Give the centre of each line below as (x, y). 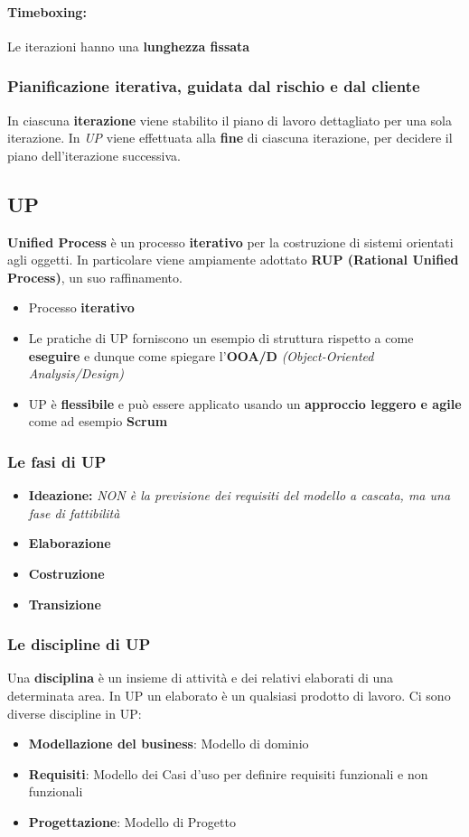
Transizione (65, 604)
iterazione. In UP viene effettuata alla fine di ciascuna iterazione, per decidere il (230, 138)
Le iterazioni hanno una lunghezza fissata (129, 46)
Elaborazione (70, 543)
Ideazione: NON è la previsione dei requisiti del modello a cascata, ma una (239, 495)
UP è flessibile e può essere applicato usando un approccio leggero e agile (245, 403)
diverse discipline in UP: (75, 713)
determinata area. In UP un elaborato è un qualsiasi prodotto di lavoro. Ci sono (229, 695)
